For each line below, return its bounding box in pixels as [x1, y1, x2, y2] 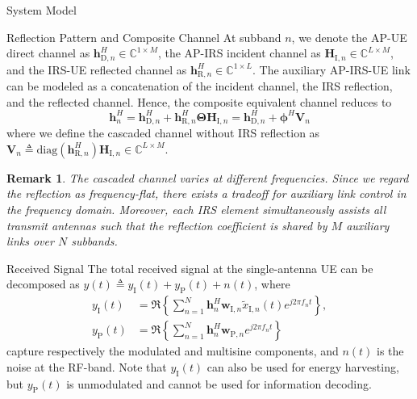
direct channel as [6, 44, 90, 61]
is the [377, 342, 404, 359]
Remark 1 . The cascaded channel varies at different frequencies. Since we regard [6, 169, 409, 186]
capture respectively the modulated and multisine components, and [6, 342, 339, 359]
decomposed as [6, 275, 80, 292]
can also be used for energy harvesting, [206, 358, 399, 375]
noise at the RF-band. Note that [6, 358, 167, 375]
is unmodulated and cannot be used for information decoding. [66, 375, 372, 392]
